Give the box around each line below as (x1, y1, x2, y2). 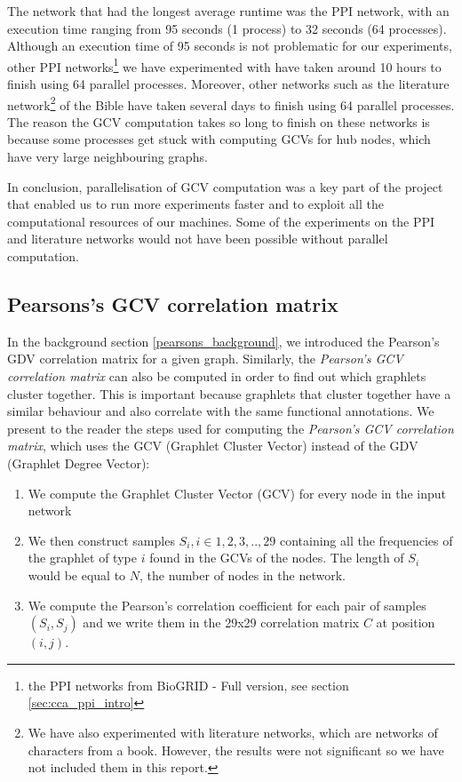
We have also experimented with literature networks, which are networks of (28, 722, 438, 741)
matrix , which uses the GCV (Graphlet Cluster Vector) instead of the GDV (7, 436, 418, 455)
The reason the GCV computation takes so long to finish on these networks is (7, 112, 430, 131)
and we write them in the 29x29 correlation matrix (83, 613, 360, 632)
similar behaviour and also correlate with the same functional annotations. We (7, 402, 434, 420)
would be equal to (28, 565, 126, 584)
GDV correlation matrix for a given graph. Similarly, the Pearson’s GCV (7, 349, 403, 368)
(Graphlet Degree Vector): (7, 453, 150, 472)
